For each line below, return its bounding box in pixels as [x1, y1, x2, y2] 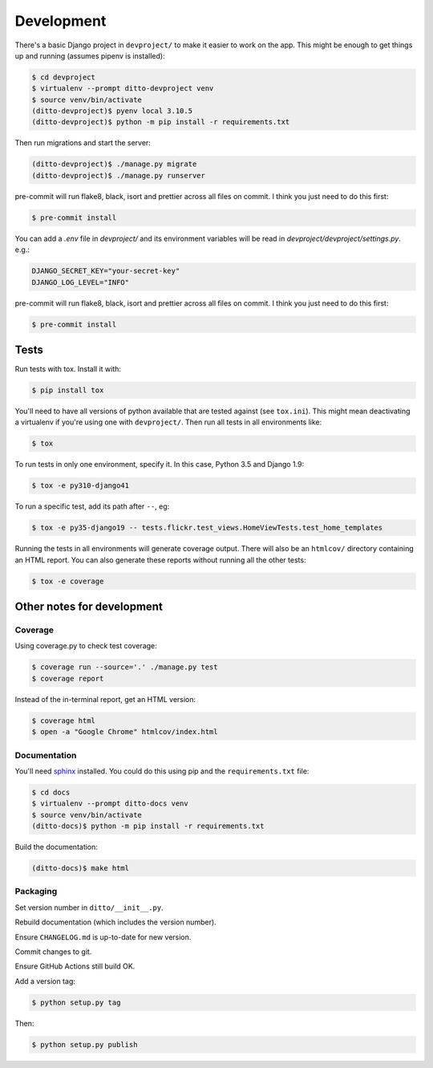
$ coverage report [31, 674, 104, 683]
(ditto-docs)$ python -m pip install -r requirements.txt [31, 822, 265, 830]
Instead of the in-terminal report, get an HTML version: [14, 694, 196, 704]
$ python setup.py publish [31, 1040, 138, 1049]
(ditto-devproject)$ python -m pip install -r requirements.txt [31, 117, 290, 127]
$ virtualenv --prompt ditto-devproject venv [31, 84, 214, 93]
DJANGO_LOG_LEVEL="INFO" [31, 278, 130, 286]
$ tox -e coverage [31, 576, 104, 586]
